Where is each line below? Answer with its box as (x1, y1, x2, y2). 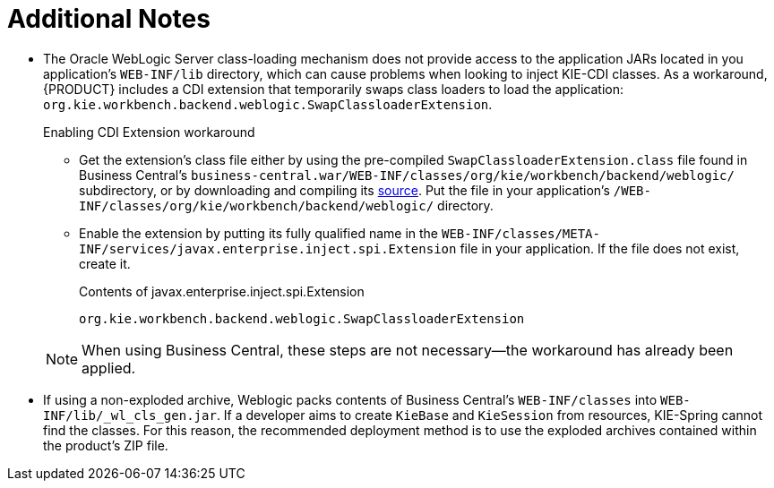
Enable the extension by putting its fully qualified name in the (79, 225, 439, 241)
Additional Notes (7, 4, 211, 34)
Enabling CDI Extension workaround (43, 124, 255, 140)
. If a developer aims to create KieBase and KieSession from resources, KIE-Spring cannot (216, 407, 762, 423)
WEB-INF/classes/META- (441, 226, 600, 241)
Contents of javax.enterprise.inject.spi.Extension (79, 283, 365, 299)
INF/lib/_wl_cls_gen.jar (43, 407, 217, 423)
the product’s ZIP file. (43, 437, 168, 453)
